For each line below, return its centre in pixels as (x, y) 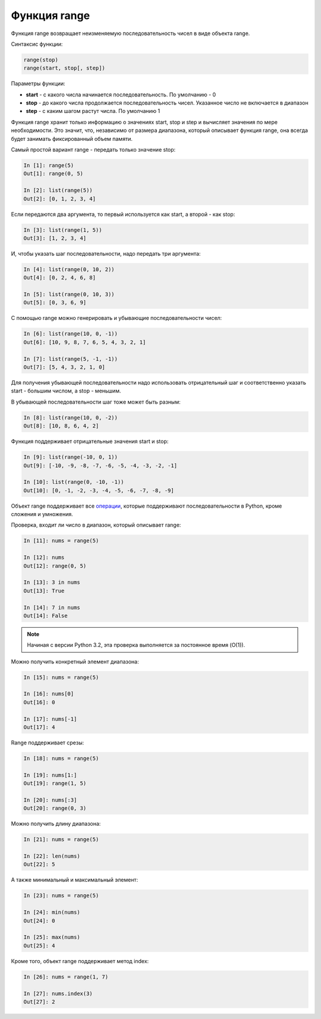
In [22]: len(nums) (52, 856)
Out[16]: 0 (39, 702)
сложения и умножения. (42, 514)
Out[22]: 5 (39, 864)
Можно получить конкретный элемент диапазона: (75, 661)
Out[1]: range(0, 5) (53, 174)
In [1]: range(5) (49, 166)
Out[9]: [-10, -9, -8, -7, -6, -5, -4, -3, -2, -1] (100, 466)
